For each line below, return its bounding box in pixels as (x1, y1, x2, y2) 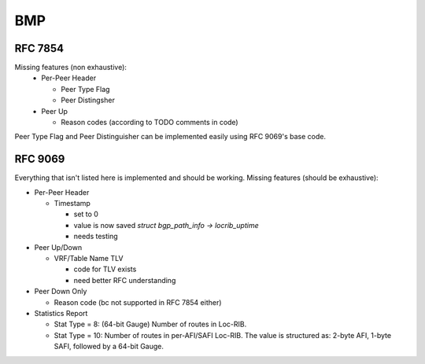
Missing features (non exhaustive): (14, 63, 128, 72)
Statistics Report (34, 309, 88, 318)
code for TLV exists (73, 264, 137, 274)
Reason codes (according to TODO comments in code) (61, 118, 239, 127)
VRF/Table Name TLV (54, 254, 124, 263)
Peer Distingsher (61, 95, 116, 105)
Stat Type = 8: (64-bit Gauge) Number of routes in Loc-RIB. (54, 319, 247, 329)
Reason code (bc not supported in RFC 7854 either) (54, 297, 222, 307)
